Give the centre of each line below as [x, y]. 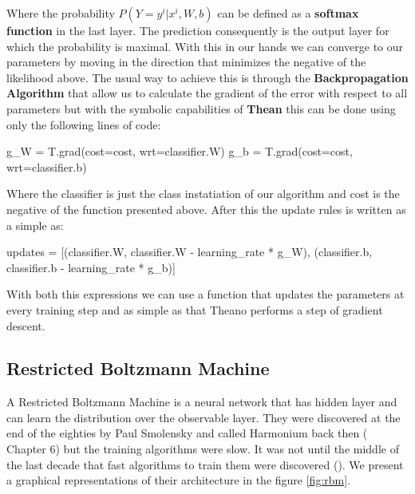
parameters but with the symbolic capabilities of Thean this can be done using [201, 108]
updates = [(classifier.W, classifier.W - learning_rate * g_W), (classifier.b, [190, 252]
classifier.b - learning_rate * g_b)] [91, 267]
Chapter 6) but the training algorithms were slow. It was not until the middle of [203, 449]
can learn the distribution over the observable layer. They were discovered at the [204, 417]
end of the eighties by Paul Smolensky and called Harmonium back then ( [187, 433]
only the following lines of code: [84, 124]
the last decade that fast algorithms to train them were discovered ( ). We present [205, 464]
